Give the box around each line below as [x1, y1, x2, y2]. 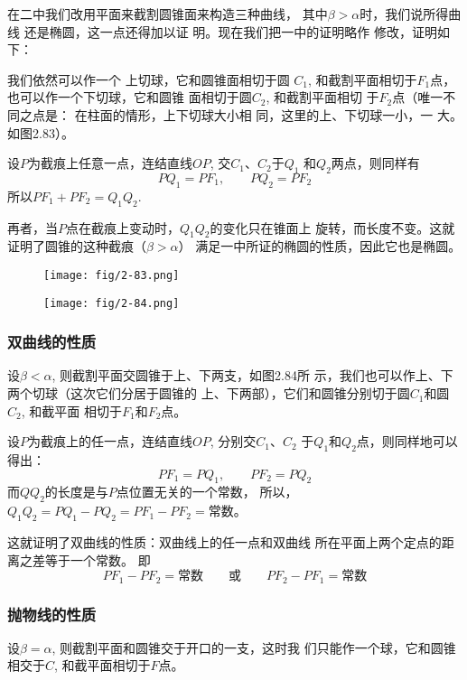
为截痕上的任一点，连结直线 [28, 432, 192, 451]
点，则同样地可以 [356, 432, 458, 451]
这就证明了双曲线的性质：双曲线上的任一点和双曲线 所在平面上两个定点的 [7, 533, 442, 552]
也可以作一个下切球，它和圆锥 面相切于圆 [7, 88, 252, 107]
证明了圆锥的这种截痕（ [7, 237, 146, 256]
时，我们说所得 [360, 5, 449, 23]
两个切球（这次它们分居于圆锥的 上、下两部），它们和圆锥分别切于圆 [7, 384, 410, 403]
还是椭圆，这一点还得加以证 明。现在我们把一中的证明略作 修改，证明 [23, 22, 437, 41]
